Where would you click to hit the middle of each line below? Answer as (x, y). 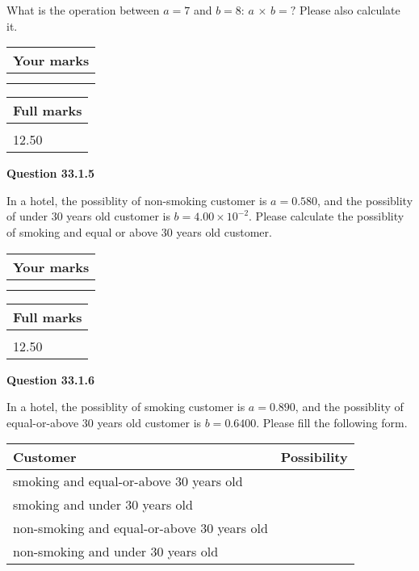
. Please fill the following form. (332, 422)
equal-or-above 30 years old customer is (104, 422)
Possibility (314, 457)
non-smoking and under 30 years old (116, 552)
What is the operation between (83, 10)
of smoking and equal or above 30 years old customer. (139, 231)
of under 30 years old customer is (88, 216)
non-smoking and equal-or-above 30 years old (140, 528)
